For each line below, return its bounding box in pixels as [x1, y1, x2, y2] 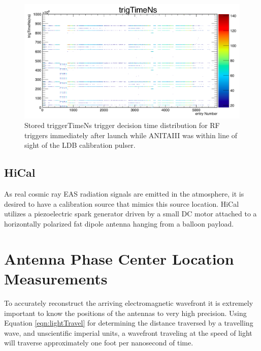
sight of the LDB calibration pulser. [24, 140, 136, 150]
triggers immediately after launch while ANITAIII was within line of [24, 130, 238, 140]
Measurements [4, 268, 108, 289]
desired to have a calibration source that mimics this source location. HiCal [4, 198, 239, 209]
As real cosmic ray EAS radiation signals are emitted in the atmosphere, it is [4, 188, 244, 199]
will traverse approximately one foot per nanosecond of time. [4, 337, 193, 348]
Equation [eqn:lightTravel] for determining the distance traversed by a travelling [4, 317, 253, 328]
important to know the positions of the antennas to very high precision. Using [4, 307, 247, 318]
